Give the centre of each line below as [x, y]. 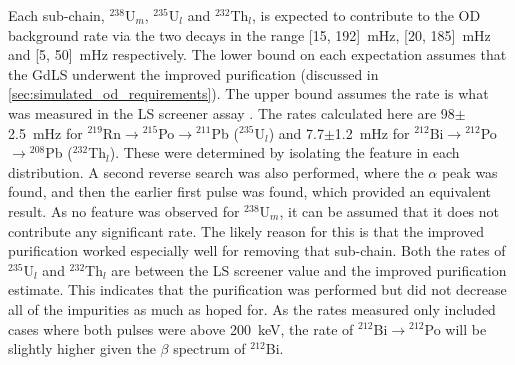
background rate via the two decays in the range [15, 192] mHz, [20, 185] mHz [249, 34]
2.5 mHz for [45, 132]
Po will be [455, 328]
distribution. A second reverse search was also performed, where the [216, 171]
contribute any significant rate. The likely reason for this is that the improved [246, 230]
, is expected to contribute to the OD [366, 15]
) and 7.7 [296, 132]
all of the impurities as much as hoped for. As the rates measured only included [252, 308]
